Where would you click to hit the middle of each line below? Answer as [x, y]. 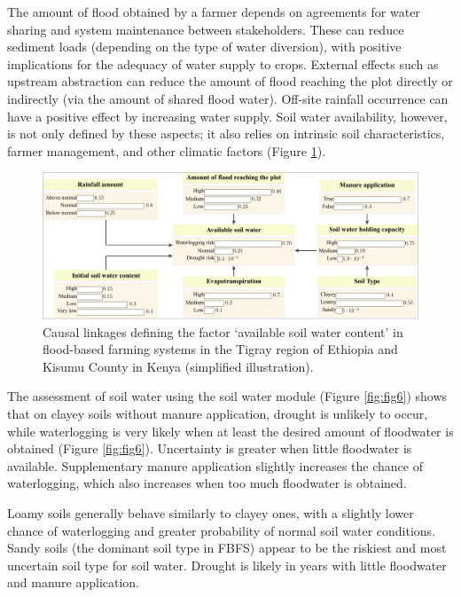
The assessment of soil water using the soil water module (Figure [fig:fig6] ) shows [227, 396]
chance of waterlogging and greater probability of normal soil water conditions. [222, 530]
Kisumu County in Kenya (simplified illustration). [178, 366]
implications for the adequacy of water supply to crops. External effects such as [223, 63]
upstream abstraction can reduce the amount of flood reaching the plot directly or [230, 81]
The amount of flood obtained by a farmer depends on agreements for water [214, 12]
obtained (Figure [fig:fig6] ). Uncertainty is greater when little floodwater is [210, 448]
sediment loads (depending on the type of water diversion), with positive [204, 47]
